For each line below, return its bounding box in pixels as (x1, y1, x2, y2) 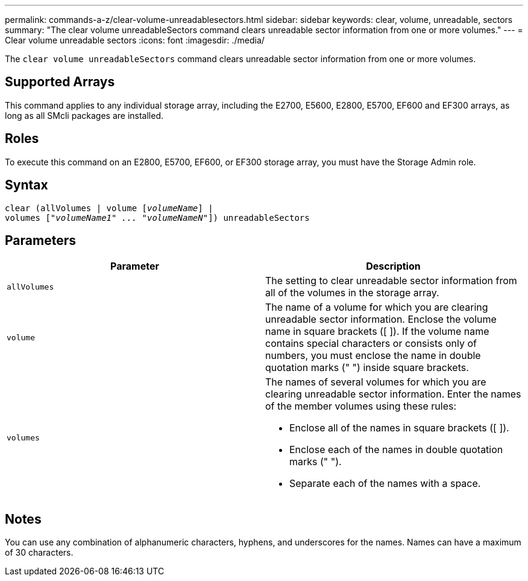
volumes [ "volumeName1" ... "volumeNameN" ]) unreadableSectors (5, 212, 310, 223)
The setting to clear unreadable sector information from (265, 275, 517, 287)
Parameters (5, 232, 76, 248)
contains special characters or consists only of (265, 337, 477, 350)
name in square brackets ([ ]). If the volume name (265, 325, 489, 338)
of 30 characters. (5, 547, 74, 558)
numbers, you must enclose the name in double (265, 349, 481, 362)
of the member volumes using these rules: (265, 400, 457, 413)
